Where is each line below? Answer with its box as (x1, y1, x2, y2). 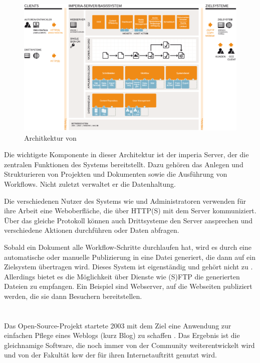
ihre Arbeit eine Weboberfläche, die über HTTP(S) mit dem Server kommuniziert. (4, 205, 256, 216)
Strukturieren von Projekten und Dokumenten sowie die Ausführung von (4, 169, 227, 179)
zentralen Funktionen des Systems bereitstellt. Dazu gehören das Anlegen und (4, 159, 243, 169)
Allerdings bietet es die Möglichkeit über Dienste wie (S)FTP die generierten (4, 271, 240, 281)
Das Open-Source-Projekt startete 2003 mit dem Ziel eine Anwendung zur (4, 320, 231, 330)
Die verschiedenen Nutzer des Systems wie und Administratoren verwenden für (4, 195, 246, 206)
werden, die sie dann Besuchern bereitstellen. (4, 290, 142, 301)
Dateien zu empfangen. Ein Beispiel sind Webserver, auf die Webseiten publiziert (4, 281, 252, 291)
